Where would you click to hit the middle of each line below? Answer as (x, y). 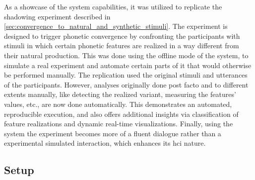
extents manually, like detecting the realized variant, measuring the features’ (120, 94)
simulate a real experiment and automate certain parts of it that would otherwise (128, 65)
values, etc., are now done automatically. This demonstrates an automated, (118, 104)
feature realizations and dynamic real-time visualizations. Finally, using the (119, 124)
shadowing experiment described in (57, 16)
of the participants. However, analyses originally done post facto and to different (126, 84)
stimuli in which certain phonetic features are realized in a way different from (122, 45)
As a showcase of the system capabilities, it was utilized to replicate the (113, 6)
